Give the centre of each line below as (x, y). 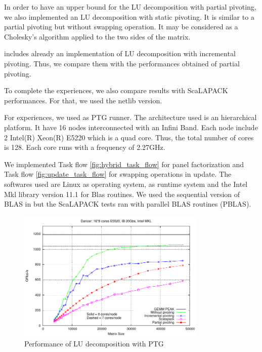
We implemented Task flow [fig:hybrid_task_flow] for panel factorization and (124, 164)
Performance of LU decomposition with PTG (94, 343)
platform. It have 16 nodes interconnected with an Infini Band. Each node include (131, 127)
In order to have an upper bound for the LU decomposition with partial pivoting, (130, 7)
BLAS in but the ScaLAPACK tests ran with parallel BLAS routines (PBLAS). (128, 204)
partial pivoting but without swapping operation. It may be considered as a (121, 27)
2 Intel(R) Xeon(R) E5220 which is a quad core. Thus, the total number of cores (129, 137)
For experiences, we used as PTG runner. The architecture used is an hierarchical (130, 117)
